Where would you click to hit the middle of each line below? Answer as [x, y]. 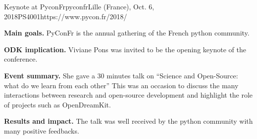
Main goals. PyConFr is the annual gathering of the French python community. [127, 33]
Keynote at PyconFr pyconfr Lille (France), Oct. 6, [79, 6]
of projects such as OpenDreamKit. [57, 104]
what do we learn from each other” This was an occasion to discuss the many [121, 85]
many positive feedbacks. [42, 130]
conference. [21, 59]
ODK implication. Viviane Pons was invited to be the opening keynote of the [125, 49]
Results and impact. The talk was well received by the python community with [128, 121]
